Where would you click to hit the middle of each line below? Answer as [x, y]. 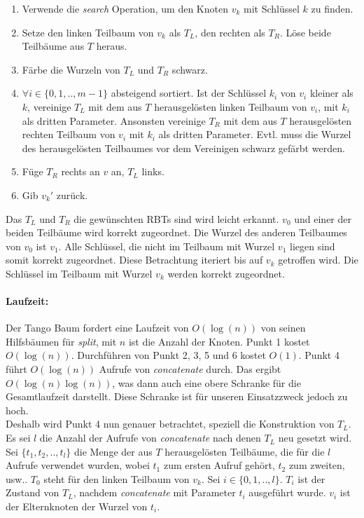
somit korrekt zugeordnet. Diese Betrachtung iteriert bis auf [134, 260]
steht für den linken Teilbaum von [117, 478]
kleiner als [331, 93]
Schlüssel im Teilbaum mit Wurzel [79, 273]
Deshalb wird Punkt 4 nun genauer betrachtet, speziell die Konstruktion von [170, 424]
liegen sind [313, 246]
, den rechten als [230, 32]
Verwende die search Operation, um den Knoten [125, 8]
